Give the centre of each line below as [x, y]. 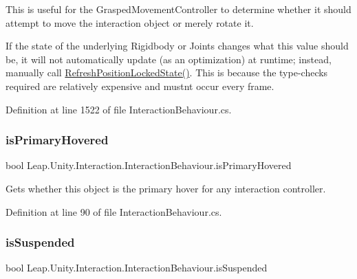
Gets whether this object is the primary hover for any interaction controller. [166, 188]
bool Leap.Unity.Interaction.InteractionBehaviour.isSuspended [137, 268]
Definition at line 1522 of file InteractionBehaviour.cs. [119, 109]
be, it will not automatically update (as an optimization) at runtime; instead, [169, 59]
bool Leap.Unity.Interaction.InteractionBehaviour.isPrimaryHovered [149, 165]
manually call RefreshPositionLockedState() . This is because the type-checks [167, 72]
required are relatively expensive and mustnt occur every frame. [140, 86]
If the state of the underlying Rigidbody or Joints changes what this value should [177, 46]
